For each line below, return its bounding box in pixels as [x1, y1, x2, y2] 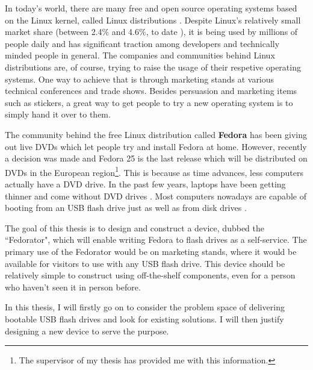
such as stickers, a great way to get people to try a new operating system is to [5, 96, 293, 108]
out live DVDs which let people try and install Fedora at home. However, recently [5, 140, 307, 152]
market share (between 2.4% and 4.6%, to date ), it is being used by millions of [5, 25, 298, 38]
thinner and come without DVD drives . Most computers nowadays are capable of [5, 189, 306, 202]
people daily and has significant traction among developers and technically [5, 37, 280, 49]
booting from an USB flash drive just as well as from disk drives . [5, 201, 247, 214]
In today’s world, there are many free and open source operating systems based [5, 2, 297, 14]
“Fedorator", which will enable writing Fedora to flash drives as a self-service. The [5, 233, 307, 246]
